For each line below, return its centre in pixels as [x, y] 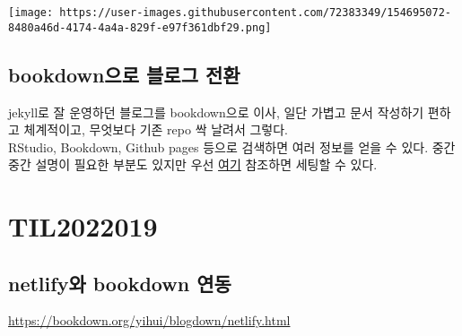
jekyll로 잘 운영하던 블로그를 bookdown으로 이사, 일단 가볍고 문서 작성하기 [216, 112]
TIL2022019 [83, 226]
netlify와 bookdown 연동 [120, 283]
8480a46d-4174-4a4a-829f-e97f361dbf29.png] [140, 27]
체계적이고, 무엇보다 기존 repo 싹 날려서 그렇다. [156, 129]
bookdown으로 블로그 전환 [124, 74]
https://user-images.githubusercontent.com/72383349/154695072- [255, 13]
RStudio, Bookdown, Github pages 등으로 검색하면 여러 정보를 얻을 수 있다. [218, 146]
